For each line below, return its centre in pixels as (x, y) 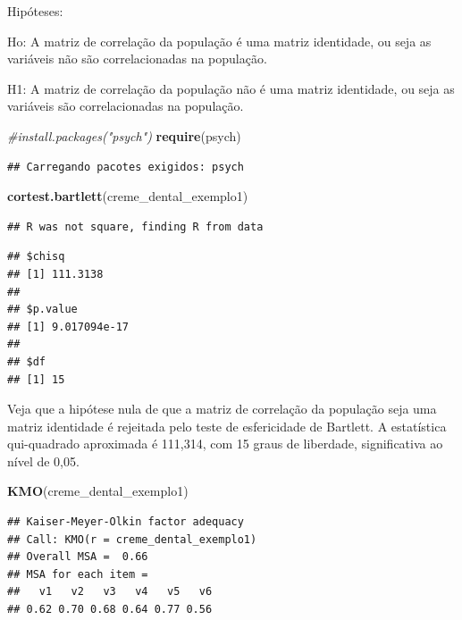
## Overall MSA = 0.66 (78, 557)
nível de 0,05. (43, 461)
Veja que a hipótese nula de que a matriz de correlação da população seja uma (222, 409)
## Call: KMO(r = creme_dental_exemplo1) (132, 539)
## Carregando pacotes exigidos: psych (126, 167)
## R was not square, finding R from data (135, 226)
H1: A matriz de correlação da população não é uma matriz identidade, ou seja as (231, 88)
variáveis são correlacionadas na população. (126, 106)
